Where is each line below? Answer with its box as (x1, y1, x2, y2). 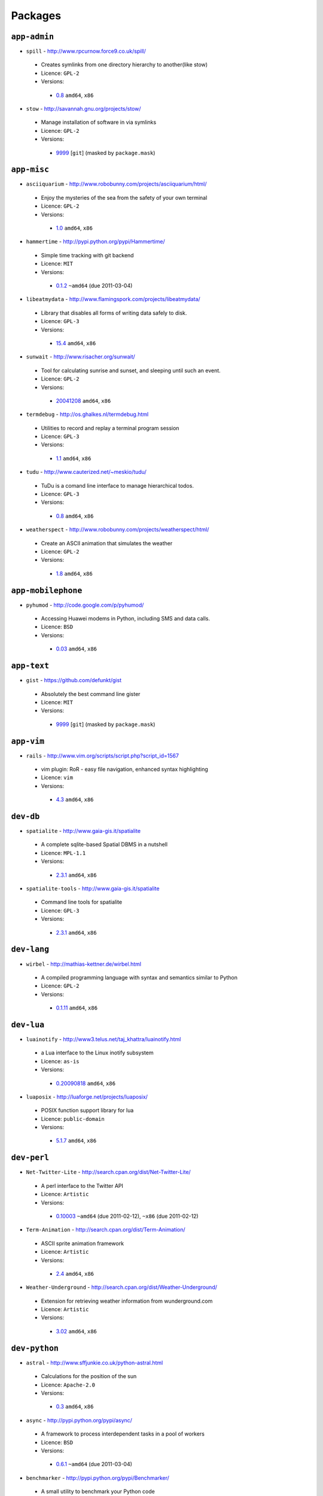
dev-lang (11, 944, 50, 954)
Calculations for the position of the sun (41, 1373, 137, 1380)
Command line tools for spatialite (41, 898, 123, 906)
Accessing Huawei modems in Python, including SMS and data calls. (41, 615, 211, 622)
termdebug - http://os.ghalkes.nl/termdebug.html (26, 411, 149, 418)
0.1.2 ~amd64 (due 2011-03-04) (56, 282, 133, 289)
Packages (11, 9, 62, 22)
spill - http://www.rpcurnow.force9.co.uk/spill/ (26, 48, 147, 55)
